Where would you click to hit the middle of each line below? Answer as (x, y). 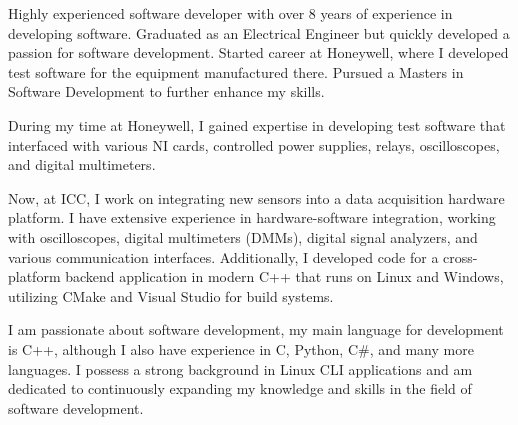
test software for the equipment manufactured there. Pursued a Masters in (236, 71)
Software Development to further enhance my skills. (166, 91)
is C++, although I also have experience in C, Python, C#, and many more (241, 348)
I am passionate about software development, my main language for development (256, 329)
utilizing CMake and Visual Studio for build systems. (171, 295)
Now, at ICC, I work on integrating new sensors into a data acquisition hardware (256, 197)
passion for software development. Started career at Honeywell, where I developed (258, 52)
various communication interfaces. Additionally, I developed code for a (223, 256)
